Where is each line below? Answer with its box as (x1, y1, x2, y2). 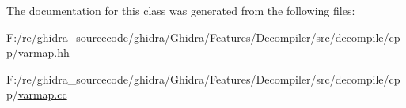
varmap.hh (17, 44, 70, 61)
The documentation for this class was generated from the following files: (6, 2, 355, 18)
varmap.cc (17, 86, 67, 102)
